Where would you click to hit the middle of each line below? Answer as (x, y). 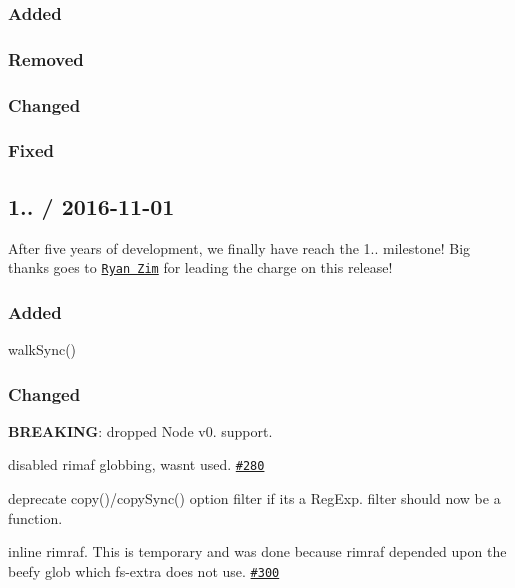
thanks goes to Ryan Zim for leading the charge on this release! (200, 267)
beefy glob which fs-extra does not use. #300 (144, 570)
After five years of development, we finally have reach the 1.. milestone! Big (239, 247)
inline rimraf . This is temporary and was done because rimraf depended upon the (257, 551)
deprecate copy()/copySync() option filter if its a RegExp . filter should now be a (254, 498)
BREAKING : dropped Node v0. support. (140, 430)
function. (35, 517)
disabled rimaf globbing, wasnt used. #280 (136, 464)
